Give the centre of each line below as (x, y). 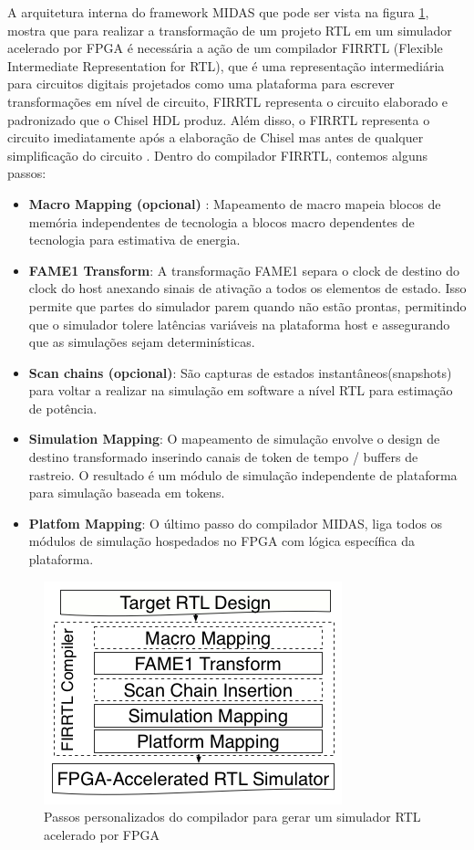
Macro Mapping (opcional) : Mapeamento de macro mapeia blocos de (235, 203)
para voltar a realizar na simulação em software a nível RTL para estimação (241, 390)
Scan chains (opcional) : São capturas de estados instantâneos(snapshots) (240, 372)
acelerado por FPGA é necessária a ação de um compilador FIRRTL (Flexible (225, 48)
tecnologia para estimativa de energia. (134, 240)
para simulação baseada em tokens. (127, 493)
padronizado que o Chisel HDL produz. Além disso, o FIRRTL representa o (219, 119)
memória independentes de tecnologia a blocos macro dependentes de (222, 221)
